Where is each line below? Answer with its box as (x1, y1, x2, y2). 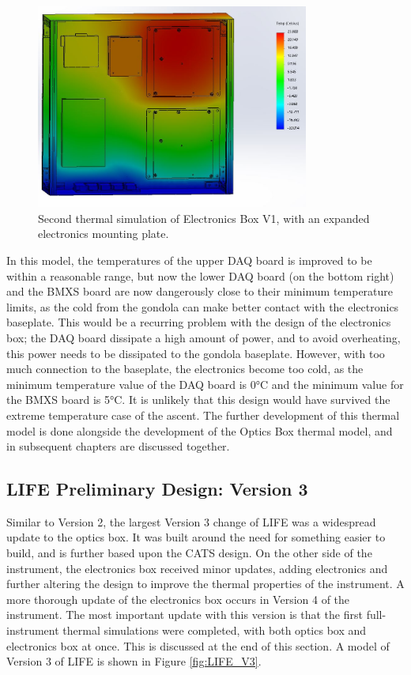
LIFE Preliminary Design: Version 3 (6, 477, 308, 501)
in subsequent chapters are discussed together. (6, 438, 230, 454)
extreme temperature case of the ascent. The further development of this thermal (6, 406, 400, 423)
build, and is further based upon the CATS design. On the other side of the (6, 545, 372, 561)
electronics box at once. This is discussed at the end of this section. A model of (6, 637, 390, 654)
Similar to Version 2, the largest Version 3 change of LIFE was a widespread (6, 513, 376, 530)
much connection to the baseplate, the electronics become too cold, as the (6, 360, 364, 377)
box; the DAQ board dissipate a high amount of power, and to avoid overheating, (6, 329, 401, 345)
